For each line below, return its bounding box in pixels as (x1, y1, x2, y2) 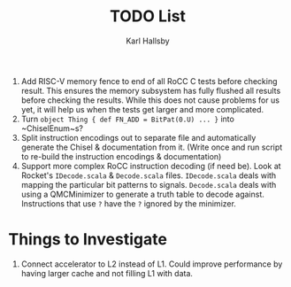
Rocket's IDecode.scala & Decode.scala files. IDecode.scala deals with (20, 170, 277, 181)
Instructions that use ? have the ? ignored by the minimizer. (20, 198, 236, 209)
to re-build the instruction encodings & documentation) (20, 151, 222, 161)
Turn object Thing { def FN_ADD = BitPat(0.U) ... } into (20, 113, 235, 124)
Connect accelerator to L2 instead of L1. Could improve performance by (20, 259, 283, 269)
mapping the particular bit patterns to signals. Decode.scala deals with (20, 179, 277, 190)
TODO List (109, 6, 187, 27)
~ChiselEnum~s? (20, 122, 83, 134)
